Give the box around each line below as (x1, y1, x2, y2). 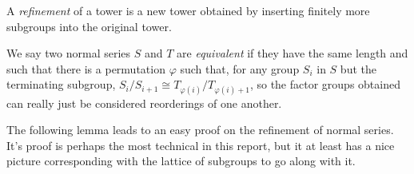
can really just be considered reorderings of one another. (6, 94, 282, 111)
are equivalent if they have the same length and (177, 45, 408, 61)
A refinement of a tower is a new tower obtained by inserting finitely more (6, 2, 370, 18)
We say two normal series (6, 45, 131, 61)
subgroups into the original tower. (6, 18, 172, 34)
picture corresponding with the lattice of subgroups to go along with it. (6, 152, 356, 169)
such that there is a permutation (6, 60, 165, 77)
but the (340, 60, 376, 77)
